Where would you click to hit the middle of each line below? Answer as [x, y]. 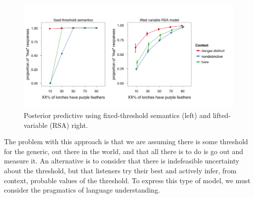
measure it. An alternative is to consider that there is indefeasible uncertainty [122, 161]
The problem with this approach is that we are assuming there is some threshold [126, 141]
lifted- [222, 115]
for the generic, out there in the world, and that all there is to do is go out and [124, 151]
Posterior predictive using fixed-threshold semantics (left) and [117, 115]
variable [36, 125]
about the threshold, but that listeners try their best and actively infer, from [120, 171]
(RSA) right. [69, 125]
